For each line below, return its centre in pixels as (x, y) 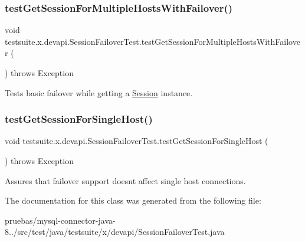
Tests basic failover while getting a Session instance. (99, 92)
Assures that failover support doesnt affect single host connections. (125, 180)
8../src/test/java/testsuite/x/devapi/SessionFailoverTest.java (115, 232)
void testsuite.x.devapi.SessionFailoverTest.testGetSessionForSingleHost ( (137, 141)
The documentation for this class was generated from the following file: (133, 200)
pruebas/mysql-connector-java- (60, 220)
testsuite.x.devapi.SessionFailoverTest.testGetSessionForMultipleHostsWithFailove (152, 41)
